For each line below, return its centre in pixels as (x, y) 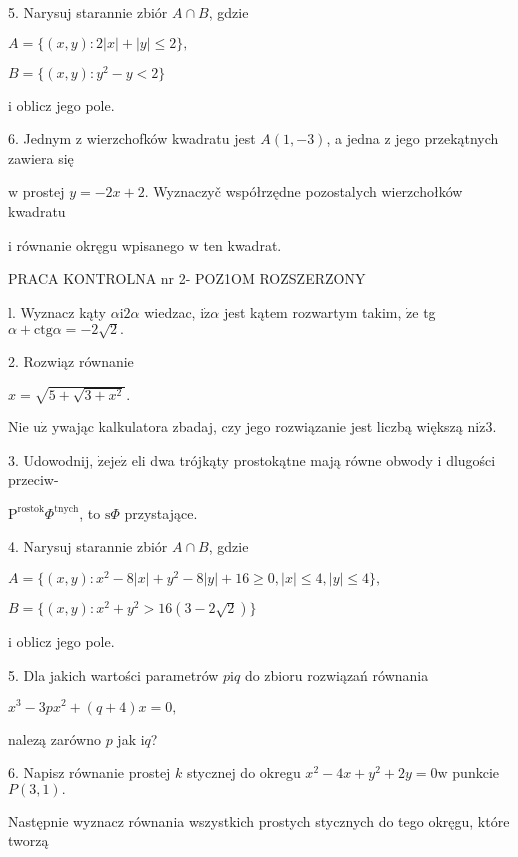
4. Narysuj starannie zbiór (88, 546)
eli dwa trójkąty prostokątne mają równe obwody (282, 459)
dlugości (471, 459)
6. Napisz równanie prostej (89, 772)
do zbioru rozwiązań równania (336, 674)
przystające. (161, 512)
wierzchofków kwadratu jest (171, 138)
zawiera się (41, 157)
